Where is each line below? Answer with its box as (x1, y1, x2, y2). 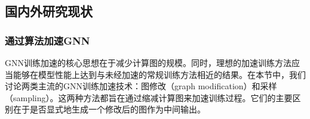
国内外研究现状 (5, 2, 93, 20)
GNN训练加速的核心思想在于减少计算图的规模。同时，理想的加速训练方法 (5, 57, 291, 68)
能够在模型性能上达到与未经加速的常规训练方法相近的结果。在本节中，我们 (13, 68, 306, 80)
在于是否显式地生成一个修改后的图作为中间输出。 (13, 103, 205, 115)
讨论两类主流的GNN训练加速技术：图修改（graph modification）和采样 (5, 80, 277, 92)
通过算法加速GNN (5, 33, 90, 48)
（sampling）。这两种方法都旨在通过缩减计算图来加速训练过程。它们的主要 (5, 91, 293, 104)
